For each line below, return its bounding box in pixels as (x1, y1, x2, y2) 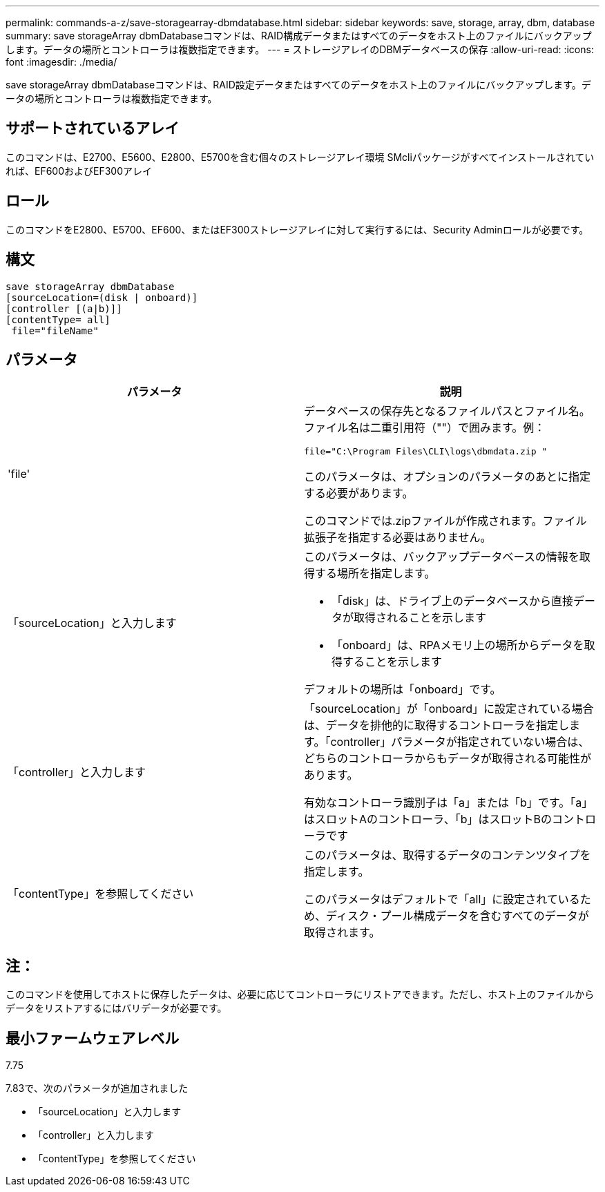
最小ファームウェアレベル (6, 1029, 180, 1047)
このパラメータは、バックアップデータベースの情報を (304, 550, 579, 564)
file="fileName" (11, 325, 99, 336)
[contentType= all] (6, 314, 111, 325)
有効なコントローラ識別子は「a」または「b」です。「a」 (304, 796, 593, 810)
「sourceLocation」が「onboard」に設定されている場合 (304, 702, 594, 716)
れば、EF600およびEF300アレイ (6, 164, 153, 177)
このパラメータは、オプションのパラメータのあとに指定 (304, 470, 591, 484)
